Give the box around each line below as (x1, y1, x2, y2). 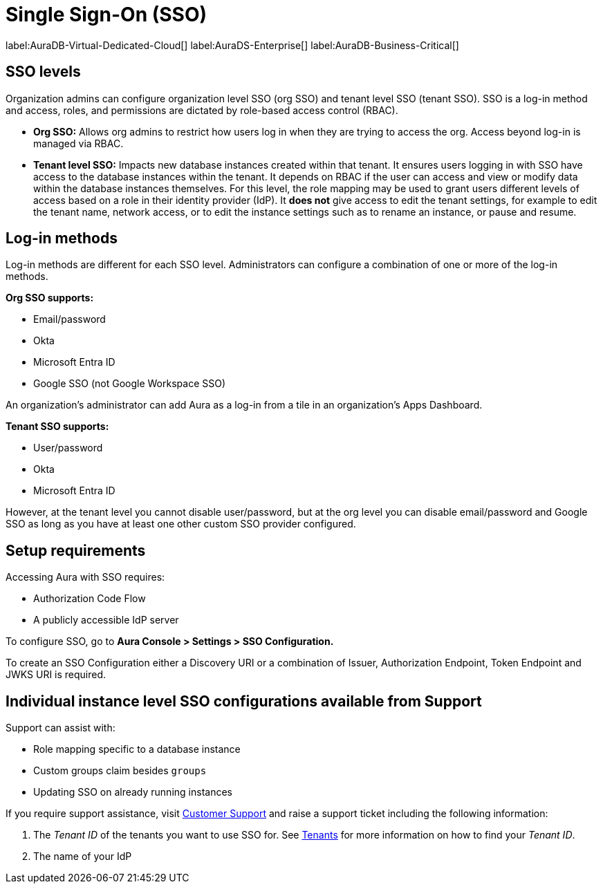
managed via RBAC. (33, 137, 124, 149)
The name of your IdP (33, 850, 132, 863)
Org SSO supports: (6, 292, 94, 304)
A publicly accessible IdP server (33, 614, 179, 626)
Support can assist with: (6, 722, 115, 734)
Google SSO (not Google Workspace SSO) (33, 377, 226, 390)
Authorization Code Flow (33, 592, 146, 605)
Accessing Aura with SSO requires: (6, 571, 165, 583)
